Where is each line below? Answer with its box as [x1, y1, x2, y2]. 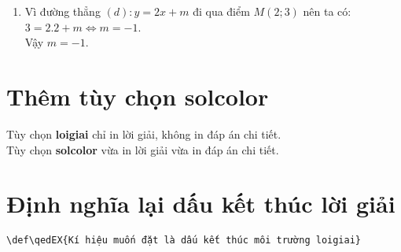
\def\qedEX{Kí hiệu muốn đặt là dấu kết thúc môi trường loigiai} [6, 235, 362, 246]
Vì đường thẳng [24, 3, 101, 19]
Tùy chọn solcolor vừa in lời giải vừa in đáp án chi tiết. [6, 141, 279, 157]
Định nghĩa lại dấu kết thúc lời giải [6, 187, 395, 220]
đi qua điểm [193, 3, 250, 19]
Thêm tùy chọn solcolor [6, 80, 269, 112]
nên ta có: [303, 3, 351, 19]
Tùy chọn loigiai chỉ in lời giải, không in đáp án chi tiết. [6, 125, 281, 142]
